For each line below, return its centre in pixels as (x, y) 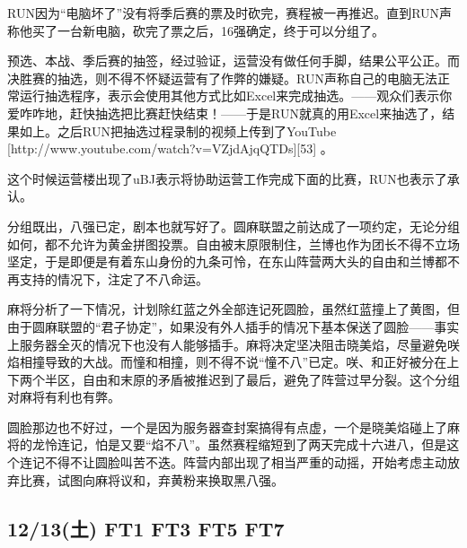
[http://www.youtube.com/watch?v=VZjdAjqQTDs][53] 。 (170, 148)
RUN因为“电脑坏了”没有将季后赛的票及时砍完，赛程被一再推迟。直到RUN (224, 13)
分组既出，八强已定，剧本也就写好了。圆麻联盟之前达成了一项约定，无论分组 (233, 226)
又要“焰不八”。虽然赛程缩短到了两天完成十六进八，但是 (283, 444)
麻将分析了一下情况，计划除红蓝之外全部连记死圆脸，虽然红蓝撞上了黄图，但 (233, 309)
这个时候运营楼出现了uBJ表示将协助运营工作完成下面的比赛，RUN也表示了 (227, 178)
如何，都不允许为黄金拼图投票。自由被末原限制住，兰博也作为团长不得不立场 (233, 244)
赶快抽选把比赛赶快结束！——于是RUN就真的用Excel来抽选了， (256, 113)
